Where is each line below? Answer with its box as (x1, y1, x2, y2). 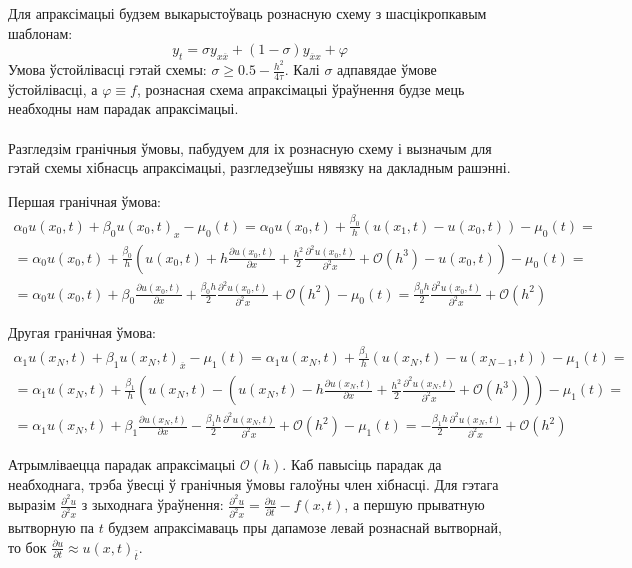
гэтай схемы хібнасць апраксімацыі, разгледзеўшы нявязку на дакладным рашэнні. (8, 157, 511, 178)
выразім (8, 494, 56, 515)
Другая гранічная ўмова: (8, 322, 157, 343)
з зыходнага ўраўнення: (81, 494, 224, 515)
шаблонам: (8, 22, 73, 43)
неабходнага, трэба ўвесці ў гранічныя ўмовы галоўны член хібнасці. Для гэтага (8, 473, 499, 494)
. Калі (284, 59, 320, 80)
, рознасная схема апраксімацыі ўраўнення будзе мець (136, 78, 465, 99)
